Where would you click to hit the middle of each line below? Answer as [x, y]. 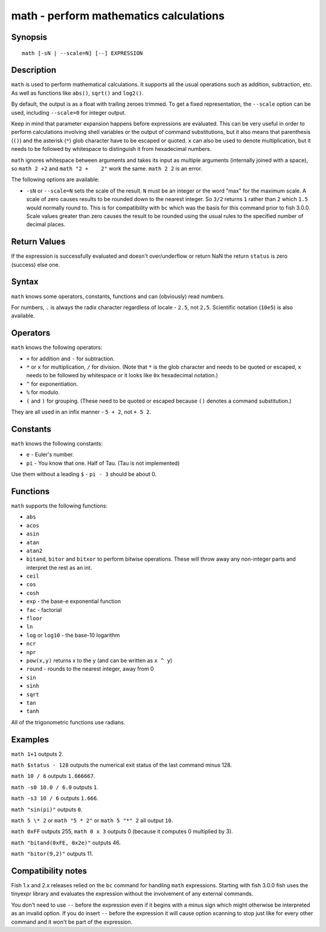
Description [34, 70]
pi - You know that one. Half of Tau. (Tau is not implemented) [103, 463]
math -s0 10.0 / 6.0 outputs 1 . [55, 787]
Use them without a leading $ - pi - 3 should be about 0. [84, 474]
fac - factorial [44, 610]
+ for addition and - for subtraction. [70, 359]
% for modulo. [43, 392]
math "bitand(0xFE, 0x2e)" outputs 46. [66, 843]
